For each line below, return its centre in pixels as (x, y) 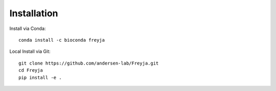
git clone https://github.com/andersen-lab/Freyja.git (89, 63)
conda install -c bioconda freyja (62, 40)
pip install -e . (40, 77)
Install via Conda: (28, 28)
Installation (34, 13)
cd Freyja (31, 70)
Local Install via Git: (30, 51)
